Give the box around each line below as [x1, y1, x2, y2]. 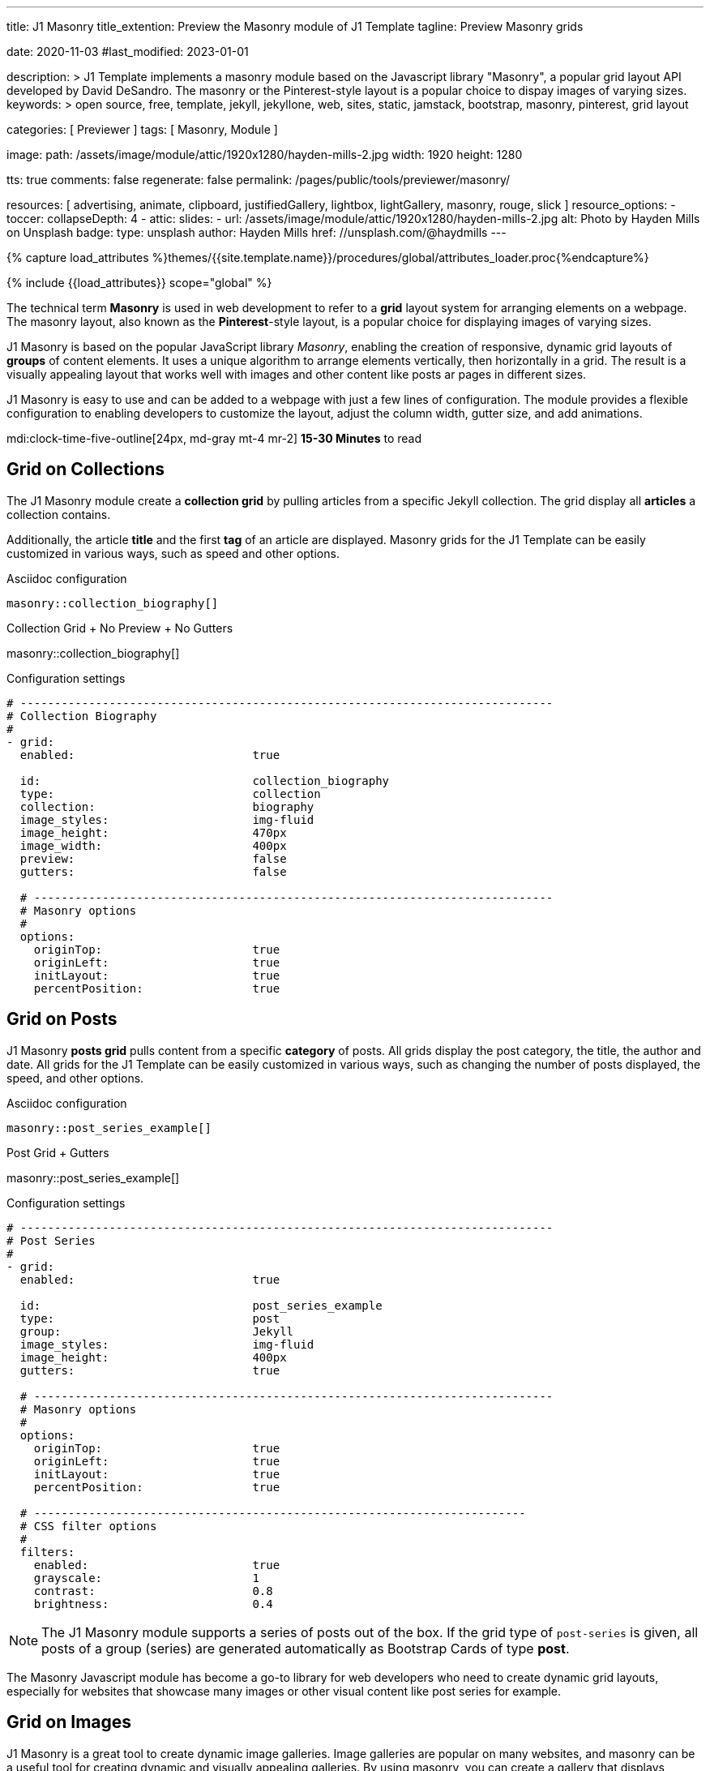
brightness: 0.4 [33, 1597, 273, 1610]
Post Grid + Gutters [6, 1145, 109, 1160]
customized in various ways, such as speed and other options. [6, 546, 340, 560]
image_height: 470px [19, 825, 287, 839]
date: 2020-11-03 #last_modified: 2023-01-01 [6, 45, 249, 58]
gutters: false [19, 864, 287, 878]
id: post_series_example [19, 1298, 383, 1312]
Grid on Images [6, 1712, 132, 1733]
